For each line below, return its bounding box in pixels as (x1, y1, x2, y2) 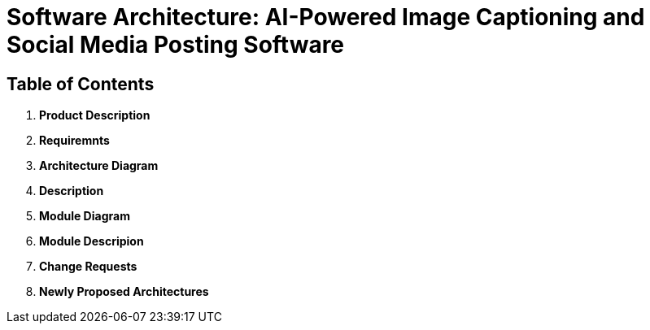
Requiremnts (39, 133, 110, 148)
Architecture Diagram (39, 158, 159, 173)
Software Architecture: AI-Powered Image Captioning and (7, 3, 645, 31)
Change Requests (39, 259, 137, 274)
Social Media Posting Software (7, 31, 345, 59)
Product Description (39, 108, 151, 123)
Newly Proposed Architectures (39, 284, 209, 299)
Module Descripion (39, 234, 144, 249)
